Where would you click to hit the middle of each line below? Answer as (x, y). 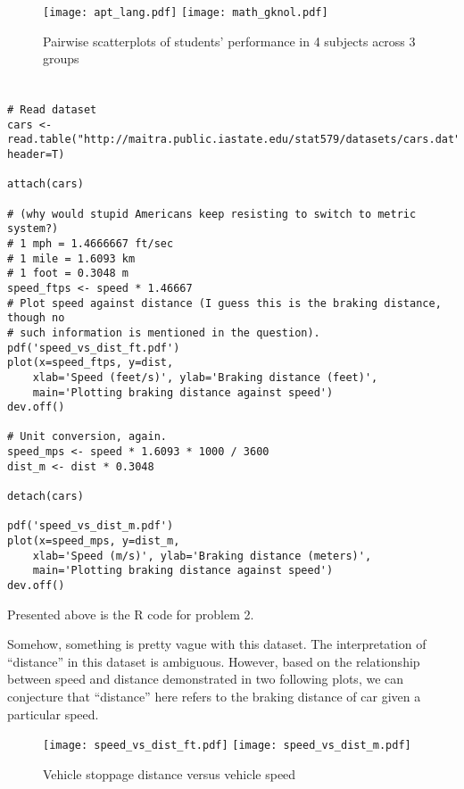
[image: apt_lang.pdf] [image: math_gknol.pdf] (186, 12)
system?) (33, 229)
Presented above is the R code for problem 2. (131, 614)
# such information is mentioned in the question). (164, 332)
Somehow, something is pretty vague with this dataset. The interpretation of (217, 644)
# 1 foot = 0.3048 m (68, 274)
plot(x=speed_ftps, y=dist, (91, 363)
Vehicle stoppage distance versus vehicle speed (170, 773)
